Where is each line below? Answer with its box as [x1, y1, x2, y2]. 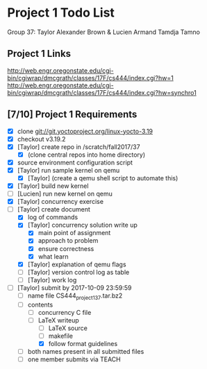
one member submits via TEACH [27, 355, 121, 363]
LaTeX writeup [38, 316, 80, 324]
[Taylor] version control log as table [27, 268, 130, 276]
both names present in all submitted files [27, 347, 144, 356]
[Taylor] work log [27, 275, 77, 284]
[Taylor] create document [17, 205, 90, 214]
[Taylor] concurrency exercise [17, 198, 104, 206]
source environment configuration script [17, 158, 133, 166]
